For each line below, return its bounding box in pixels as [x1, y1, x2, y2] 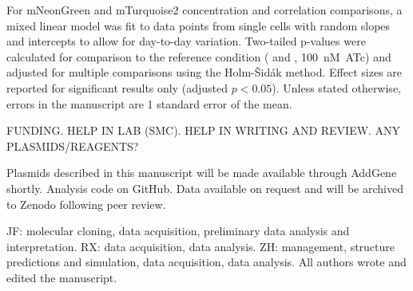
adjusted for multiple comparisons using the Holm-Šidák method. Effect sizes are [6, 64, 403, 81]
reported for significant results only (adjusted [6, 79, 228, 96]
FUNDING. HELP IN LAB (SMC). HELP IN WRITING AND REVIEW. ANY [6, 122, 401, 139]
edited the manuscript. [6, 269, 117, 285]
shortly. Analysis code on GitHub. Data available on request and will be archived [6, 179, 403, 196]
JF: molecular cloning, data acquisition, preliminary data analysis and [6, 222, 350, 239]
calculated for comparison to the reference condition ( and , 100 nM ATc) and [6, 48, 391, 65]
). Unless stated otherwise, [272, 79, 401, 96]
